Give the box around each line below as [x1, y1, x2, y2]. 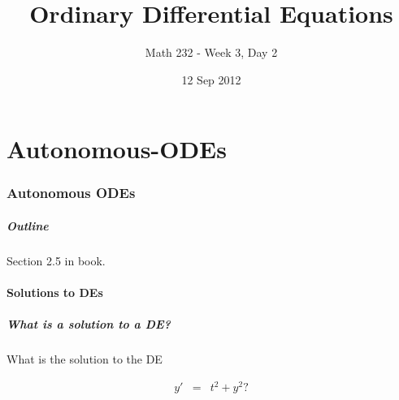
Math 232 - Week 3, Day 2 [145, 44, 278, 61]
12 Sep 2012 [181, 71, 241, 88]
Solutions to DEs [7, 284, 103, 301]
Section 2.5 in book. [7, 252, 106, 269]
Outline [7, 217, 49, 234]
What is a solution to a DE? [7, 316, 171, 333]
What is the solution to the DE [7, 351, 163, 368]
